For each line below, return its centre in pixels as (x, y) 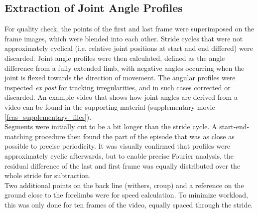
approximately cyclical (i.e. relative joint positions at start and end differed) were (129, 48)
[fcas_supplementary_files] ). (48, 116)
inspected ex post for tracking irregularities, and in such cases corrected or (118, 87)
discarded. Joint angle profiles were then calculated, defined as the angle (115, 58)
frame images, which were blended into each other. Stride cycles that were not (124, 38)
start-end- (234, 126)
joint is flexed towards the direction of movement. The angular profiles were (120, 78)
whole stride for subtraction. (48, 175)
